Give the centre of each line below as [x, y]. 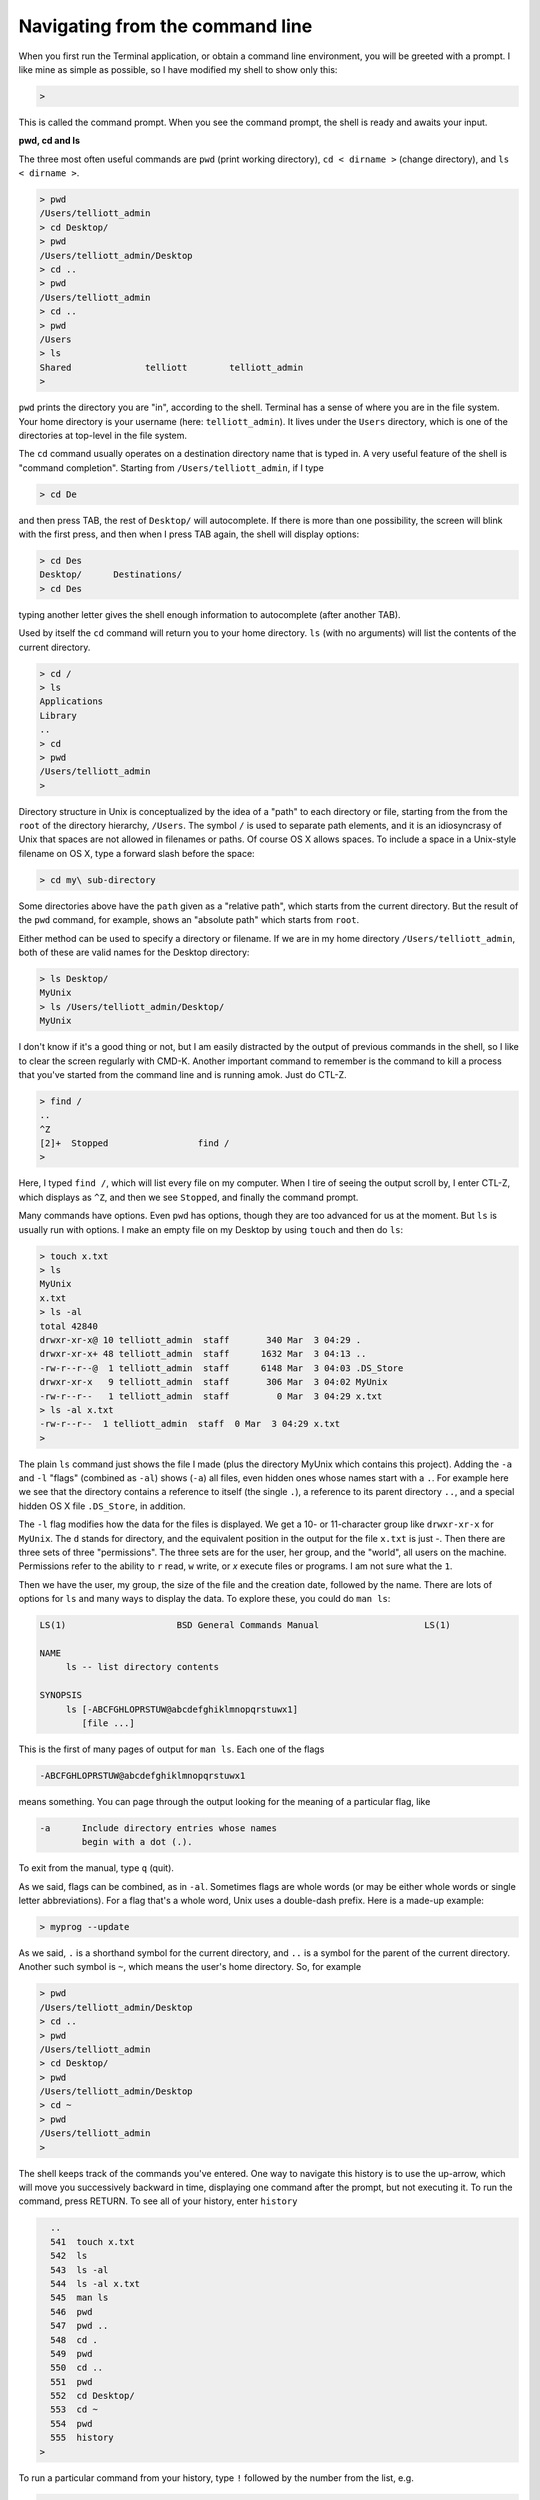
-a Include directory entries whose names [158, 1828]
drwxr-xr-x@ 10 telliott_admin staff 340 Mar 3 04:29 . [200, 1339]
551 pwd [71, 2381]
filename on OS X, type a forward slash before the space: [136, 853]
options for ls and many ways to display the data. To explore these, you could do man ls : [204, 1599]
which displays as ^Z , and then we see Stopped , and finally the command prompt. [188, 1197]
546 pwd [71, 2311]
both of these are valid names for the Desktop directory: [134, 952]
